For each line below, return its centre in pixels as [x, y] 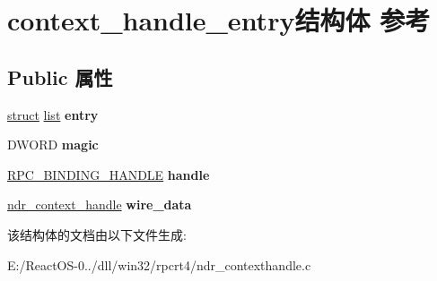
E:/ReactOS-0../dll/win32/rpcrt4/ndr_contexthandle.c [159, 264]
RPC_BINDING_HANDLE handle [109, 174]
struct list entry [53, 114]
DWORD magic [53, 145]
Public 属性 [60, 77]
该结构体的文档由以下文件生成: [97, 234]
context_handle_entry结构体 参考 [219, 20]
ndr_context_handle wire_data [100, 204]
